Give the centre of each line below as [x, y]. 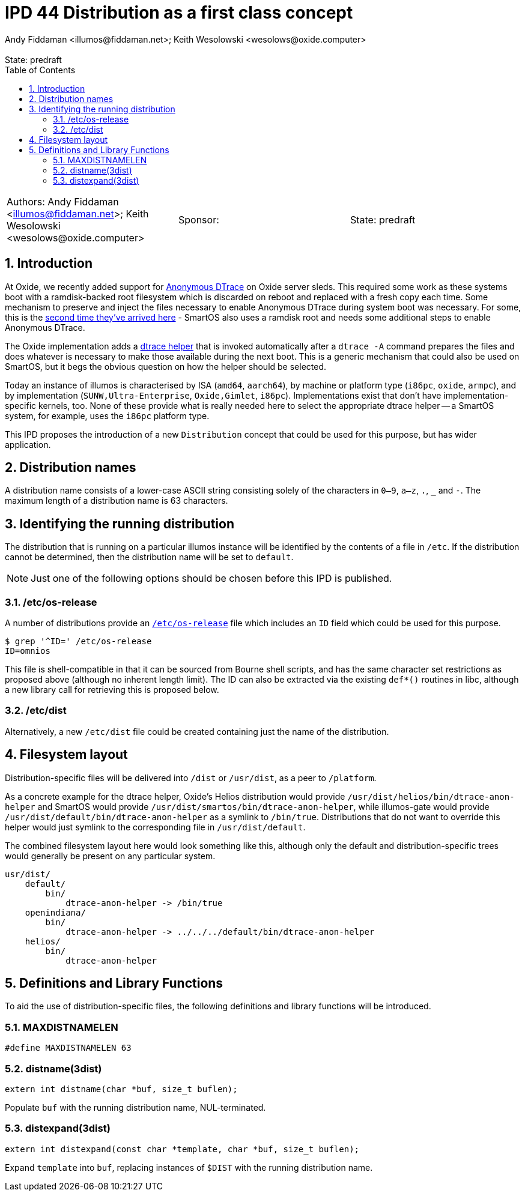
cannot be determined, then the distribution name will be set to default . [149, 557]
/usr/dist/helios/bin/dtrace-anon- [431, 796]
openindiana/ [55, 912]
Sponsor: [199, 219]
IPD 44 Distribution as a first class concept [179, 13]
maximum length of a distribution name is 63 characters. [117, 501]
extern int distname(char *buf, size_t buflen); [121, 1089]
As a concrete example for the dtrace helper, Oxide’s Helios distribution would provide [175, 796]
